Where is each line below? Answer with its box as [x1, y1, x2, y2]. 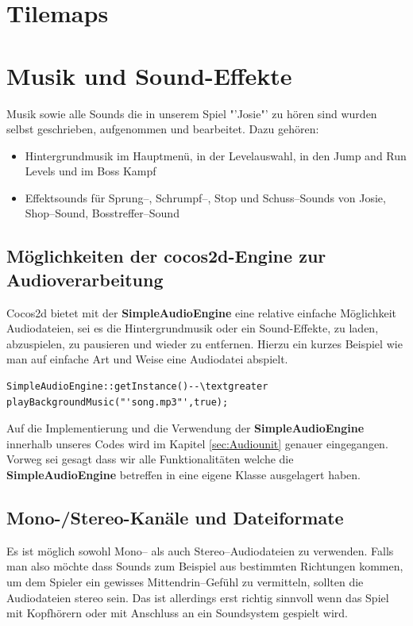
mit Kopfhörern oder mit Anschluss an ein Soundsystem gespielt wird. [6, 605, 348, 621]
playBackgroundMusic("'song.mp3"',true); [6, 396, 229, 408]
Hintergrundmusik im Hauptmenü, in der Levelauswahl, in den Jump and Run [25, 147, 407, 163]
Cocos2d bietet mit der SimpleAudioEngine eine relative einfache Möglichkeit [6, 304, 396, 321]
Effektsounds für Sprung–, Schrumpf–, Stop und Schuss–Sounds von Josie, [25, 189, 386, 205]
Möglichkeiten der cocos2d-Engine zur [6, 244, 326, 268]
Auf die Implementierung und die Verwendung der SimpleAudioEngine [6, 420, 365, 436]
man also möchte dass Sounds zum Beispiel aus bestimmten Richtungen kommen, [6, 558, 403, 574]
